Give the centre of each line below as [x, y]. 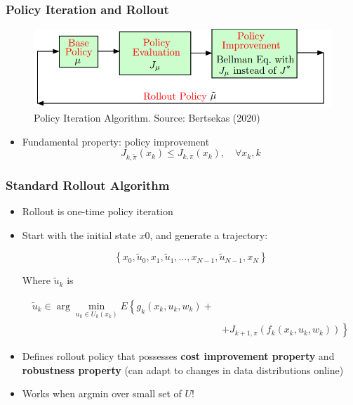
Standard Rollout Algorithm [88, 185]
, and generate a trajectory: [209, 234]
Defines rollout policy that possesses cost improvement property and [178, 356]
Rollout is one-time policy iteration [98, 211]
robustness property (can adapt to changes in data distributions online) [183, 369]
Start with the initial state [79, 234]
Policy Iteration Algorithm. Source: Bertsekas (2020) [147, 117]
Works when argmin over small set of [102, 393]
